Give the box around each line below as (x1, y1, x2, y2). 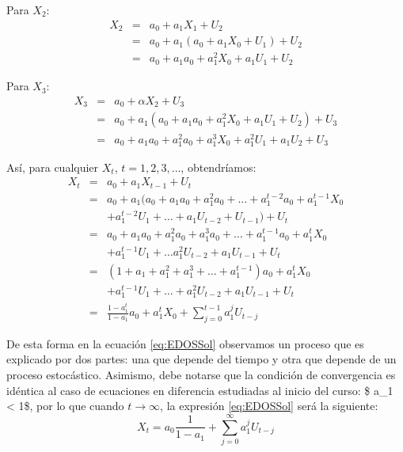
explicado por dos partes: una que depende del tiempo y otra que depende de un (6, 351, 397, 367)
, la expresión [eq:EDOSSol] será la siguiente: (160, 397, 378, 414)
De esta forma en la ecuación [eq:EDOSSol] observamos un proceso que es (6, 335, 364, 351)
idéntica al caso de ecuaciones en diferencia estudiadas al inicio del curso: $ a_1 (6, 382, 393, 398)
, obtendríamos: (181, 158, 257, 175)
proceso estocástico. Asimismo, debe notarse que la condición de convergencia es (6, 367, 396, 383)
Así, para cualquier (6, 158, 99, 175)
